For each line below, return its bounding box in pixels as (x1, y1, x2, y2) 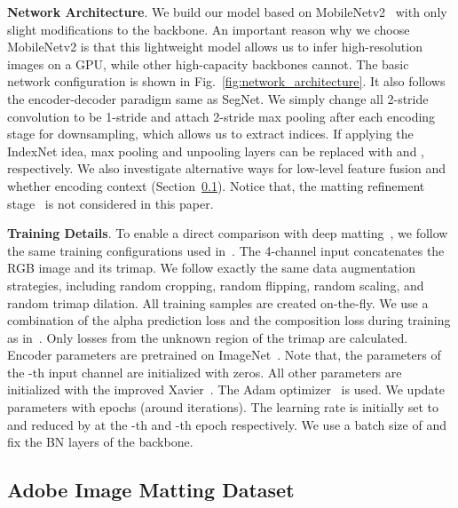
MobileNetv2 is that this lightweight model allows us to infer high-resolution (7, 37, 422, 56)
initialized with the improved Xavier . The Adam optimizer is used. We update (7, 380, 446, 399)
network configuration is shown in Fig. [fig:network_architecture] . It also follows (7, 72, 446, 91)
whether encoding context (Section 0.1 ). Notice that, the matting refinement (7, 176, 425, 194)
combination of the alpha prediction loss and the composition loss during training (7, 311, 451, 329)
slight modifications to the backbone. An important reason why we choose (7, 20, 410, 38)
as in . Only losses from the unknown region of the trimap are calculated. (7, 328, 408, 346)
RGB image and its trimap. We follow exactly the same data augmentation (7, 258, 415, 277)
